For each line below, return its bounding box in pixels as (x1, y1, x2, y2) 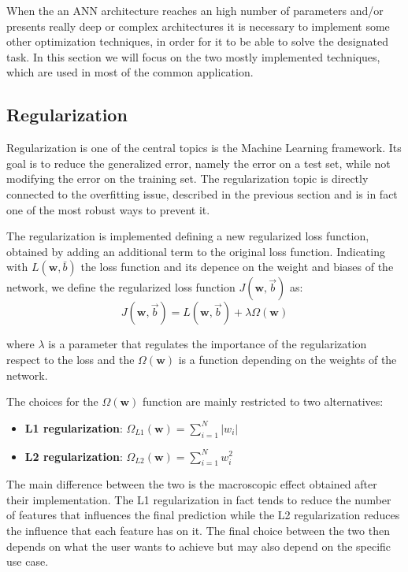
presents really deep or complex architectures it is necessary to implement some (6, 17, 390, 34)
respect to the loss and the (6, 351, 135, 367)
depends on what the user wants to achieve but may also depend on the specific (6, 537, 391, 554)
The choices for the (6, 393, 98, 410)
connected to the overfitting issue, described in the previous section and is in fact (6, 185, 398, 202)
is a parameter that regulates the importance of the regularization (48, 336, 367, 352)
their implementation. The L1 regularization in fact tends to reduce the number (6, 491, 391, 507)
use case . (6, 553, 49, 570)
